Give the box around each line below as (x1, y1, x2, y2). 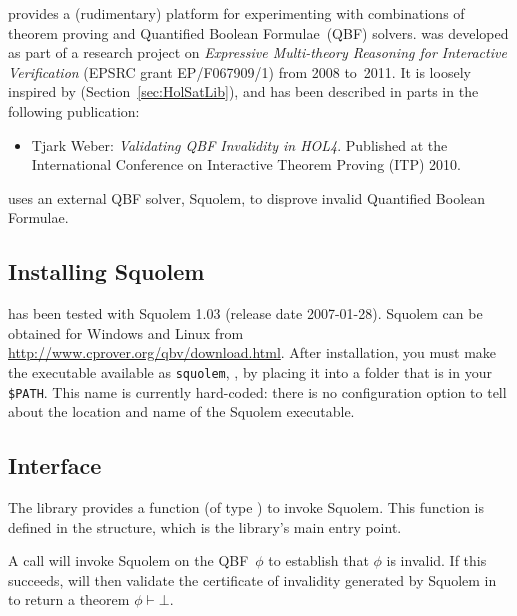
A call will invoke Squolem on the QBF (8, 550, 249, 571)
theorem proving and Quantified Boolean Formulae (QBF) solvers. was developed (8, 22, 509, 43)
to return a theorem (8, 589, 130, 610)
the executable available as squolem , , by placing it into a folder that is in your (8, 361, 492, 382)
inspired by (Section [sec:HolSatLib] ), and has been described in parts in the (8, 81, 479, 102)
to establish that (268, 550, 369, 571)
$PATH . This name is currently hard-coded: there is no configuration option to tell (8, 381, 507, 402)
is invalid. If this (386, 550, 487, 571)
